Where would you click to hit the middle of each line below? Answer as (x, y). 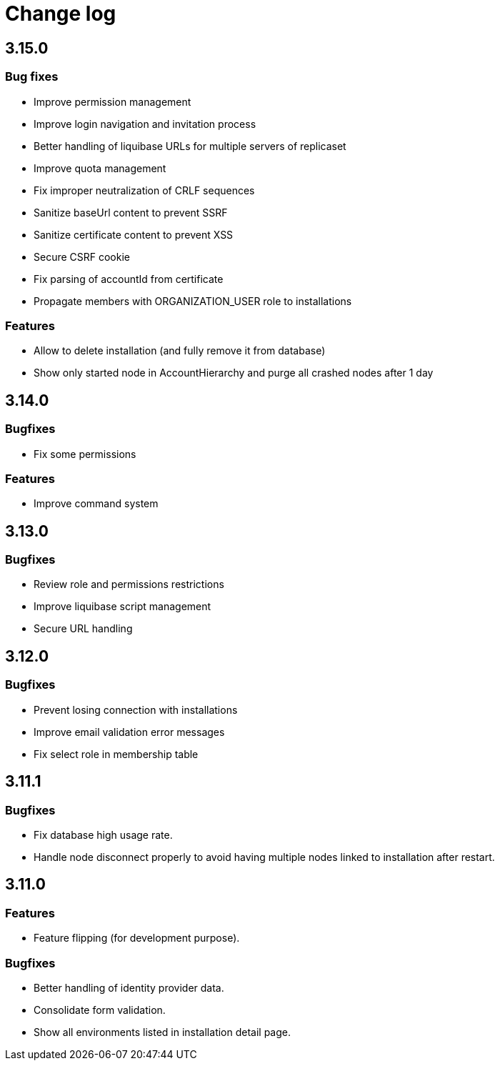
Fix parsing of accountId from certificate (129, 279)
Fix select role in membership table (116, 754)
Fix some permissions (85, 454)
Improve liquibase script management (122, 607)
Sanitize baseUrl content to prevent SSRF (131, 212)
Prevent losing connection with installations (136, 709)
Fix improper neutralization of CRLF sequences (144, 190)
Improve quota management (100, 168)
